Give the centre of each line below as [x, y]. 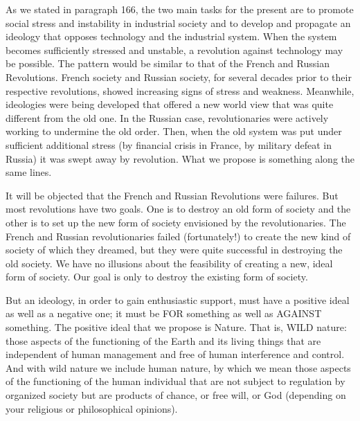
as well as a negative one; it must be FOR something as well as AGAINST [164, 313]
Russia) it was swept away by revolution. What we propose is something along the [180, 158]
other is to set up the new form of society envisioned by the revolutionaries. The [176, 222]
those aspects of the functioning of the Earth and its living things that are [163, 340]
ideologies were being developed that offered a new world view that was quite [170, 104]
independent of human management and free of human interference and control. [175, 354]
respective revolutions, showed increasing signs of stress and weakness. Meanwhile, [180, 90]
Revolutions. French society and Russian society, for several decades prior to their [179, 77]
